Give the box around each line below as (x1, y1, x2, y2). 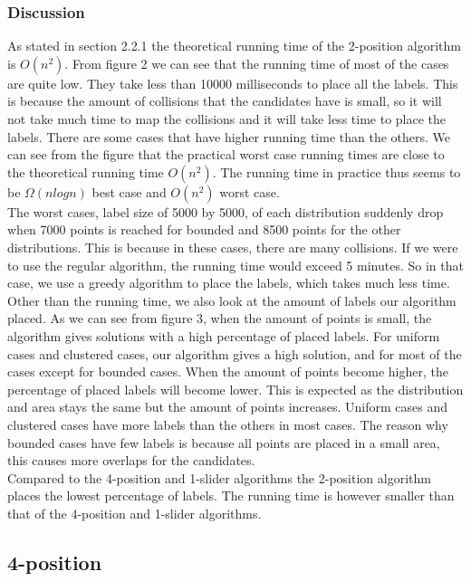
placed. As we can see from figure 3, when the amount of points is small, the (7, 309, 432, 328)
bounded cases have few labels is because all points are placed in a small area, (7, 433, 440, 452)
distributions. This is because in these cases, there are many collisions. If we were (7, 237, 458, 256)
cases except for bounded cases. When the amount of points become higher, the (7, 362, 448, 381)
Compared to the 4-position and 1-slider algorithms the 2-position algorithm (7, 468, 431, 487)
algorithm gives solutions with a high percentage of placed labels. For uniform (7, 326, 440, 345)
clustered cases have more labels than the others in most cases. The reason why (7, 414, 448, 433)
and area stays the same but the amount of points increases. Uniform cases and (7, 397, 448, 416)
